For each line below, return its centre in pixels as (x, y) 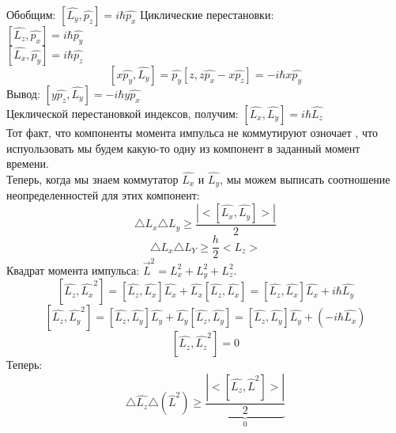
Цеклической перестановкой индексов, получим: (123, 113)
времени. (28, 163)
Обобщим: (31, 14)
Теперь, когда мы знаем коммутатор (92, 179)
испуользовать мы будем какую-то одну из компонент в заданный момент (183, 148)
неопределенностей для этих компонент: (103, 195)
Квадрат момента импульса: (73, 270)
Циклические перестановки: (207, 14)
